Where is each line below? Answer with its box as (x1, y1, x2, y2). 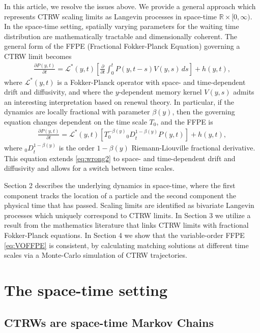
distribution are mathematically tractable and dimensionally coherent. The (4, 31, 238, 41)
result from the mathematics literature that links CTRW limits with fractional (4, 220, 249, 230)
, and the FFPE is (156, 116, 213, 127)
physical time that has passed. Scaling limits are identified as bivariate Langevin (4, 200, 254, 210)
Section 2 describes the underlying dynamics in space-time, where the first (4, 180, 236, 191)
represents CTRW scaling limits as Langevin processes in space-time (4, 11, 217, 21)
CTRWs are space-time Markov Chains (4, 314, 214, 330)
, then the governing (172, 106, 235, 117)
